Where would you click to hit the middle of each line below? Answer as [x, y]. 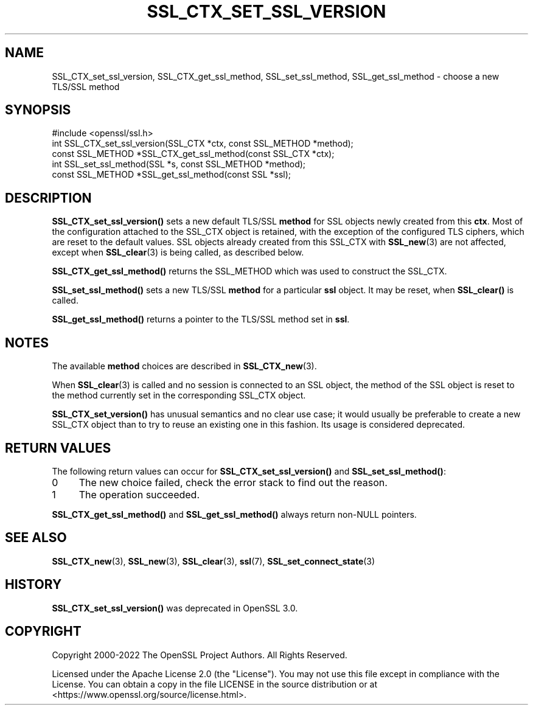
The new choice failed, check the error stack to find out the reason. [233, 482]
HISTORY [33, 585]
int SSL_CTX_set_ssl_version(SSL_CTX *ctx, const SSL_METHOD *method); [203, 144]
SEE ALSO [36, 538]
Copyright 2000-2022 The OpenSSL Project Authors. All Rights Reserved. [200, 655]
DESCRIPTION [48, 198]
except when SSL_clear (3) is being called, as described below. [178, 252]
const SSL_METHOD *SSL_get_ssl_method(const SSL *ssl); [172, 175]
